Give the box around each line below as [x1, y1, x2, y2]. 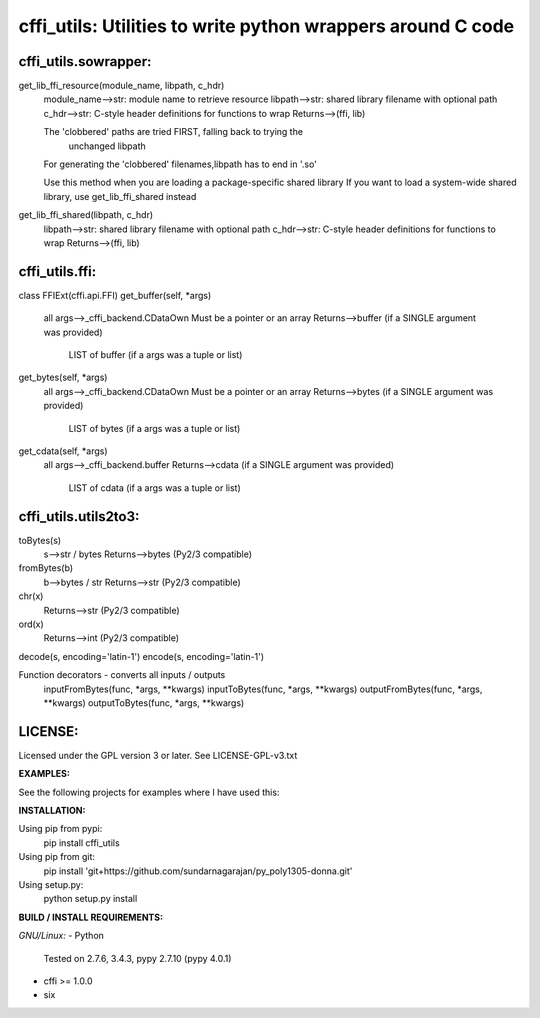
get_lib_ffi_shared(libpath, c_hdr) [18, 209, 154, 221]
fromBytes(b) [18, 562, 74, 574]
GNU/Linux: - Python [18, 930, 105, 942]
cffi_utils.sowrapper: [18, 53, 152, 70]
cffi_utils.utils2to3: [18, 508, 140, 525]
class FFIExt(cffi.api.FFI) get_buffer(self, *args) [18, 289, 212, 301]
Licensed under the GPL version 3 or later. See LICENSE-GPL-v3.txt [18, 749, 298, 761]
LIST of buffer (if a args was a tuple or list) [68, 349, 243, 361]
